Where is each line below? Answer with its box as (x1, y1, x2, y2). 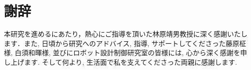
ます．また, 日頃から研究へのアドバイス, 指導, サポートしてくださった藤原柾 (4, 38, 246, 48)
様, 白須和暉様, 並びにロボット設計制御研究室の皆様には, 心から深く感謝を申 (4, 47, 247, 58)
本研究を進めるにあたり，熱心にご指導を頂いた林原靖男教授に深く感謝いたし (4, 29, 248, 39)
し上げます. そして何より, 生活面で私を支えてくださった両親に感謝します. (4, 57, 237, 67)
